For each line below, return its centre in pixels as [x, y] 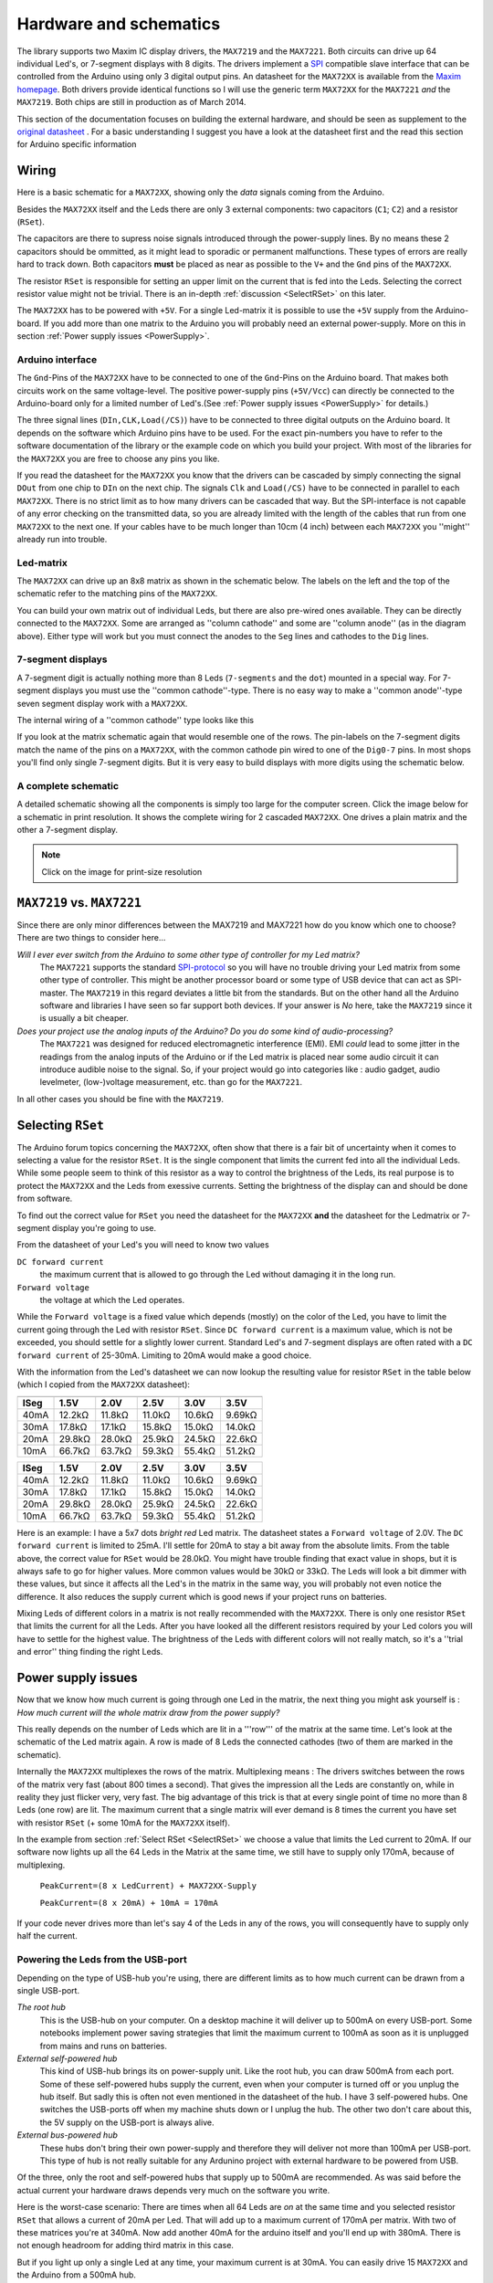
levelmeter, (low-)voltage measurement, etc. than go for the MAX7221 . [171, 1082]
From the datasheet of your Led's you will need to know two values [143, 1245]
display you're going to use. [104, 1228]
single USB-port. [48, 1990]
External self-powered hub [67, 2058]
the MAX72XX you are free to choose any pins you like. [118, 458]
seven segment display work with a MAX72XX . [102, 703]
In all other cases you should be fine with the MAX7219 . [120, 1099]
